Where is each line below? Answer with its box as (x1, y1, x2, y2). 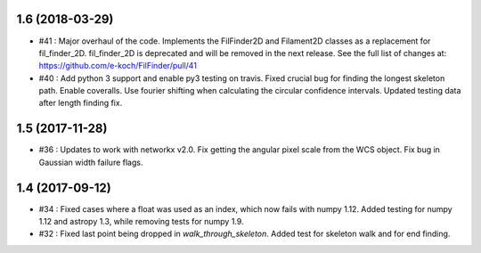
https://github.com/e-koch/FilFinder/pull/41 (38, 61, 198, 71)
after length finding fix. (38, 98, 123, 109)
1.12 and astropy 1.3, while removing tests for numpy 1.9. (38, 216, 244, 227)
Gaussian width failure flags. (38, 157, 143, 167)
